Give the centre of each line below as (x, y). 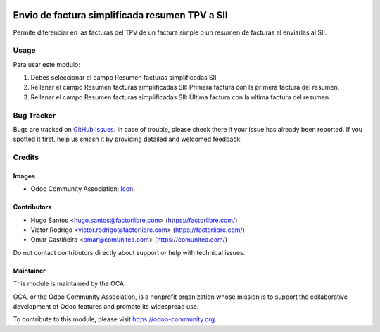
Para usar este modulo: (47, 64)
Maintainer (29, 271)
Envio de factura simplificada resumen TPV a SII (120, 15)
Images (24, 176)
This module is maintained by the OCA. (69, 284)
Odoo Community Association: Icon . (83, 189)
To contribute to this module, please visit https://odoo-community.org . (115, 319)
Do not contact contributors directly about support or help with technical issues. (129, 252)
